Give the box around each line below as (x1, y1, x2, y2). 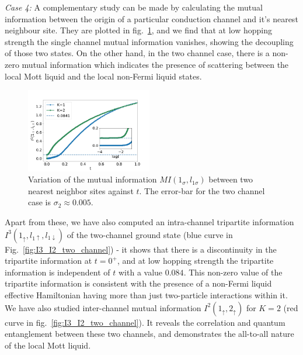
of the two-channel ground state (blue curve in (67, 228, 233, 240)
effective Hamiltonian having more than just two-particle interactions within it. (5, 289, 288, 301)
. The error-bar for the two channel (139, 184, 265, 197)
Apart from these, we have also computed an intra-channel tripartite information (5, 216, 294, 228)
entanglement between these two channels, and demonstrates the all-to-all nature (5, 328, 294, 340)
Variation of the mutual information (28, 173, 157, 185)
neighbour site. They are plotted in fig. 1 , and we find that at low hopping (5, 24, 272, 36)
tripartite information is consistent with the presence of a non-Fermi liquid (5, 277, 272, 289)
